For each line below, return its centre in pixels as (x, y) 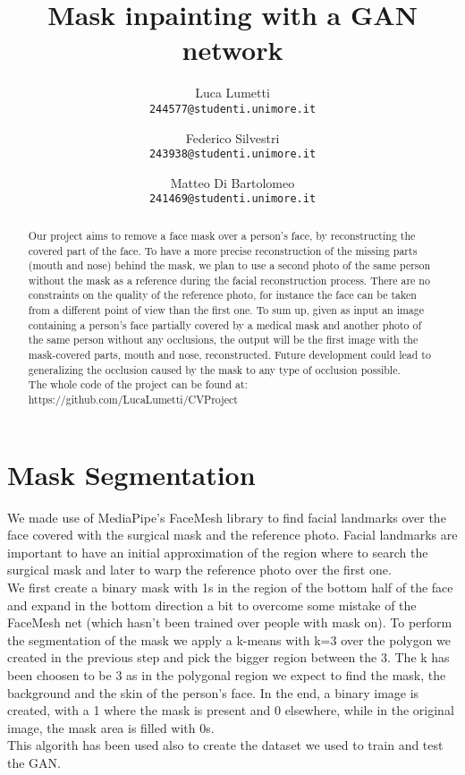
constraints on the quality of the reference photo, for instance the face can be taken (222, 295)
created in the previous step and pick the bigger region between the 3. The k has (228, 657)
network (232, 50)
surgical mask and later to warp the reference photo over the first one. (199, 570)
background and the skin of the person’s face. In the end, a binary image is (213, 692)
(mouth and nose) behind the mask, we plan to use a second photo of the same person (229, 265)
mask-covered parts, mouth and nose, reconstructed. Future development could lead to (229, 355)
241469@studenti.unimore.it (232, 199)
